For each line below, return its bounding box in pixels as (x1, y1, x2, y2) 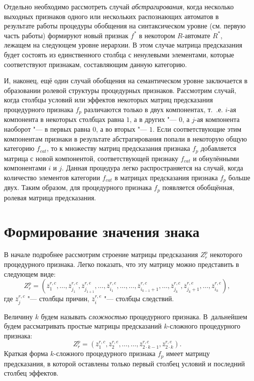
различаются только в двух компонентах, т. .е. (84, 104, 223, 114)
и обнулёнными (193, 153, 239, 163)
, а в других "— (130, 114, 177, 124)
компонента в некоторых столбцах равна (4, 114, 124, 124)
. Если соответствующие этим (152, 123, 242, 134)
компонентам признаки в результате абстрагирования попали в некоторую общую (4, 133, 247, 143)
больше (228, 172, 251, 182)
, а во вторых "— (96, 123, 147, 134)
